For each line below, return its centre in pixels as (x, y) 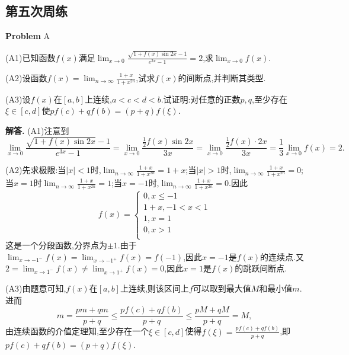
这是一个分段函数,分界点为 (56, 245)
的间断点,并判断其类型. (222, 77)
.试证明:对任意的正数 (201, 99)
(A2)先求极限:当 (36, 170)
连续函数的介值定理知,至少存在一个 (81, 331)
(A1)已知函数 (31, 57)
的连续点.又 (282, 256)
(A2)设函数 (26, 77)
